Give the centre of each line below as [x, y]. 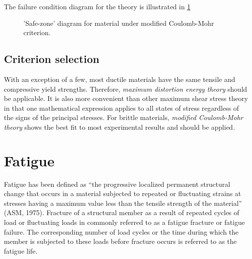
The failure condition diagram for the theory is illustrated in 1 [97, 6]
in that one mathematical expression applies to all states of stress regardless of [122, 108]
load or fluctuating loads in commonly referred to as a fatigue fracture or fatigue [125, 222]
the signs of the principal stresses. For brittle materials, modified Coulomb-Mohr [124, 117]
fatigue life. [21, 250]
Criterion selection [52, 59]
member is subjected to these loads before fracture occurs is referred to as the [120, 241]
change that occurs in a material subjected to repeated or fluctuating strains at [123, 193]
